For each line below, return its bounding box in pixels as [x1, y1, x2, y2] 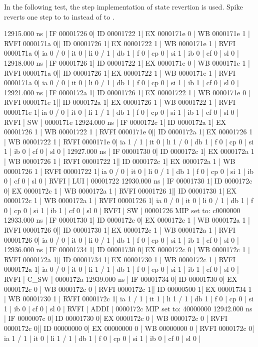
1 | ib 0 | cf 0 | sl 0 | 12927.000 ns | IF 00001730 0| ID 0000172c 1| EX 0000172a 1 [4, 146, 254, 156]
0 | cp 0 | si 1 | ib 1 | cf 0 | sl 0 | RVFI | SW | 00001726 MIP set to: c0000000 [4, 205, 240, 215]
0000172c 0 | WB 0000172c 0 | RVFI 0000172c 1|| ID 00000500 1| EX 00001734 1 [4, 283, 252, 294]
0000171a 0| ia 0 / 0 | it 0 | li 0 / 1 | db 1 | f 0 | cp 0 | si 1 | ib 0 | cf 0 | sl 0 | [4, 48, 239, 58]
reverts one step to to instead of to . [4, 11, 114, 22]
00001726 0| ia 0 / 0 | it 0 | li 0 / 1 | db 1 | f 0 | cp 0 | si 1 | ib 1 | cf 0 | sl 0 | [4, 234, 239, 245]
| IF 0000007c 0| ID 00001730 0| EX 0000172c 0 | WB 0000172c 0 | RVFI [4, 313, 227, 323]
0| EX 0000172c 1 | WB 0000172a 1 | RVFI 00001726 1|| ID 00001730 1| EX [4, 185, 237, 196]
